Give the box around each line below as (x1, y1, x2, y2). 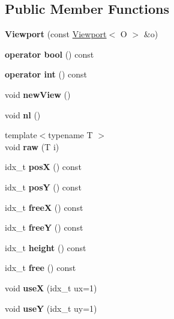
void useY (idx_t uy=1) (5, 302, 97, 314)
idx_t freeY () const (5, 221, 83, 234)
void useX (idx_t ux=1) (5, 281, 97, 294)
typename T (48, 129, 93, 141)
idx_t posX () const (5, 160, 82, 173)
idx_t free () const (5, 261, 76, 274)
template (5, 129, 37, 141)
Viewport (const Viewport (5, 28, 107, 40)
